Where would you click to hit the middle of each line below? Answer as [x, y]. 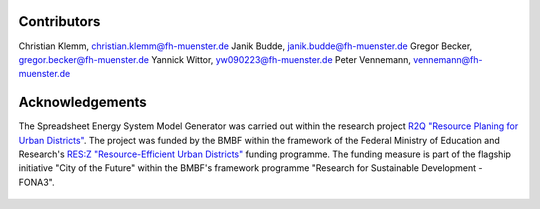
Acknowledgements [82, 102]
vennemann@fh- [448, 59]
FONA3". [36, 182]
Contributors [59, 21]
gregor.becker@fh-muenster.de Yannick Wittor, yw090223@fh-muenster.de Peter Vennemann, [215, 59]
